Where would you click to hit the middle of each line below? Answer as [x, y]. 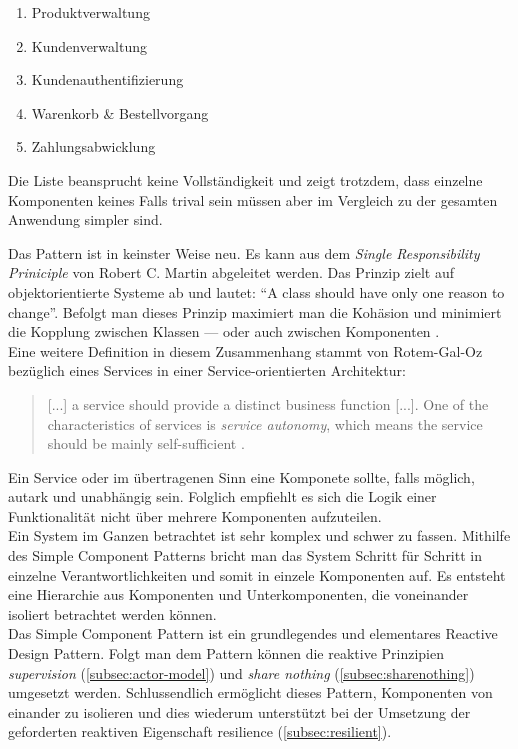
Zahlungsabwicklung [93, 146]
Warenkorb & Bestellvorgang [120, 112]
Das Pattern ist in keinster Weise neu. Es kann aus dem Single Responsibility [244, 252]
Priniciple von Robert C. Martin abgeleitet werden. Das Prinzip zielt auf [231, 272]
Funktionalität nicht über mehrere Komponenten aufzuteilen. [195, 515]
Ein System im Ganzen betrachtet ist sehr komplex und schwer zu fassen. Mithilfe [259, 535]
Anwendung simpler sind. [85, 219]
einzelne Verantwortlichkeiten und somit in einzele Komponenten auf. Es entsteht [257, 574]
